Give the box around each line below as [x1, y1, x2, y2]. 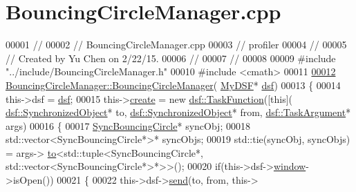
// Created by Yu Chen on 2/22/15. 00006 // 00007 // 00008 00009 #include [6, 50, 336, 65]
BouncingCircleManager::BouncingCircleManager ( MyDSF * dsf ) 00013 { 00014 [6, 77, 341, 92]
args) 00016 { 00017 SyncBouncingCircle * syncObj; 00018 [6, 118, 250, 133]
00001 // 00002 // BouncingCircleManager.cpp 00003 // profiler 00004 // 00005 [6, 37, 347, 52]
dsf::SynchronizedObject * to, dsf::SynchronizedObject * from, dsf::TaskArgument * [6, 105, 351, 119]
